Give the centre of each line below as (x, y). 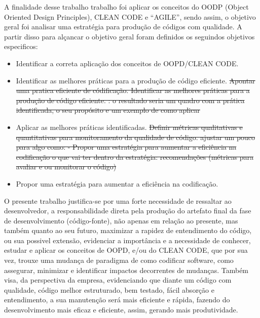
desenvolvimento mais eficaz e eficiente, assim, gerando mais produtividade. (121, 310)
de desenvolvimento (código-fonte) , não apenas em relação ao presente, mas (121, 220)
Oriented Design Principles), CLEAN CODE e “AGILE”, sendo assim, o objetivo (130, 16)
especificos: (21, 46)
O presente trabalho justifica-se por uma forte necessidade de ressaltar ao (118, 200)
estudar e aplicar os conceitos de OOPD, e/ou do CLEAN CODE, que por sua (126, 250)
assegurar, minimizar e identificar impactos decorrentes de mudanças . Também (126, 270)
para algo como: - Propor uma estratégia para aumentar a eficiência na (126, 147)
